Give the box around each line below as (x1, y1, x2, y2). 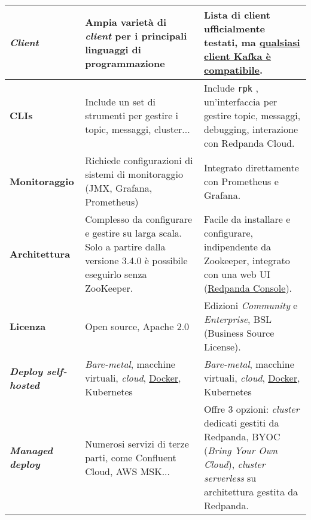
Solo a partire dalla (85, 240, 166, 253)
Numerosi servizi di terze (85, 436, 189, 451)
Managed (10, 443, 53, 457)
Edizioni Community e (204, 298, 298, 312)
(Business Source (204, 326, 275, 340)
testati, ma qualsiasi (204, 35, 300, 49)
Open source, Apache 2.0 (85, 319, 190, 333)
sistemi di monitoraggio (85, 167, 183, 181)
